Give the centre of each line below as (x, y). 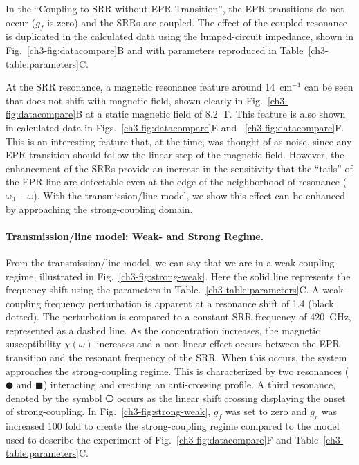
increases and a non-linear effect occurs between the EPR (218, 344)
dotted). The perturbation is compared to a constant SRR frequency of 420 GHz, (178, 317)
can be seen (329, 87)
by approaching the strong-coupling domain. (99, 209)
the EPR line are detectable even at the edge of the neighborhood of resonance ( (176, 182)
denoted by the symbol (54, 398)
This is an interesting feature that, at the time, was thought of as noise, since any (179, 141)
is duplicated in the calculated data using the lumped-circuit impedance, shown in (180, 36)
